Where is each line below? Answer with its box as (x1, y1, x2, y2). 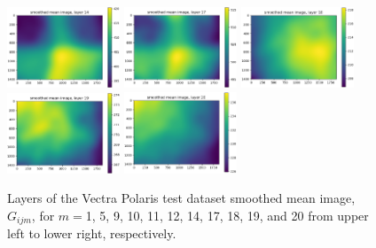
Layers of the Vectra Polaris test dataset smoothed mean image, (7, 189, 356, 207)
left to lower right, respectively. (7, 224, 176, 243)
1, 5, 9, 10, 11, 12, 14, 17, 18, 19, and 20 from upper (85, 205, 369, 224)
